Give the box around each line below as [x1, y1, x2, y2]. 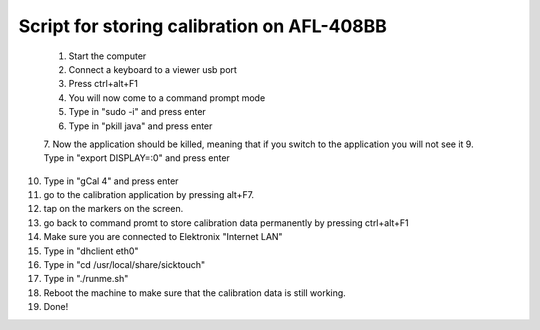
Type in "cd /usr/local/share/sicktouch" [43, 259, 206, 271]
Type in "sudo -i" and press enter [68, 106, 207, 118]
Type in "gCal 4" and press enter [43, 175, 179, 187]
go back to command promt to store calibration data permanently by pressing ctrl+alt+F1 [43, 216, 409, 229]
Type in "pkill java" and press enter [68, 120, 213, 132]
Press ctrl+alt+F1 [68, 78, 139, 90]
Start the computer [68, 50, 147, 62]
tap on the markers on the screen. [43, 203, 184, 215]
